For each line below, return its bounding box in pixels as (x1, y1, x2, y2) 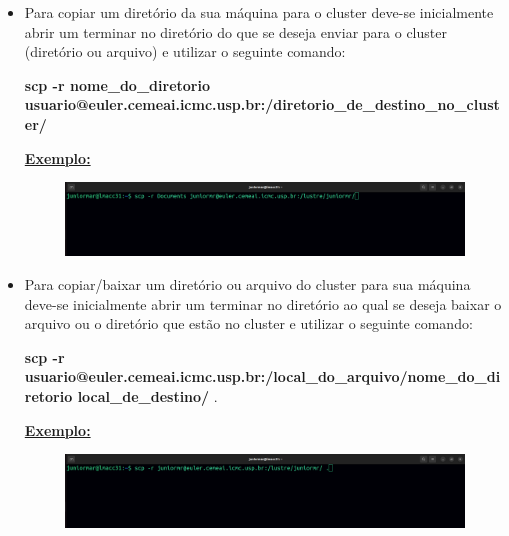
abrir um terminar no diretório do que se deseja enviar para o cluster (24, 21, 447, 42)
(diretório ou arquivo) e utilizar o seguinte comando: (24, 41, 346, 62)
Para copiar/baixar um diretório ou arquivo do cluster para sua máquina (24, 274, 471, 294)
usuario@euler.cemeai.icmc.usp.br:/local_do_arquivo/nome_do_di (24, 366, 501, 387)
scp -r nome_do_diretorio (24, 74, 210, 95)
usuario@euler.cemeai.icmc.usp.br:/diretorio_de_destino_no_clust (24, 94, 500, 115)
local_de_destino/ (77, 385, 210, 406)
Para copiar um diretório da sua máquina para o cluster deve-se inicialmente (24, 2, 494, 22)
